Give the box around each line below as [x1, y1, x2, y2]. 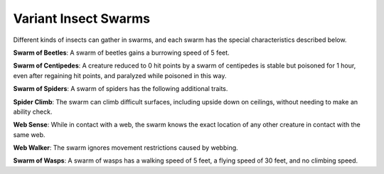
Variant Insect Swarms [13, 11, 151, 26]
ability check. [13, 107, 53, 116]
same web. [13, 130, 46, 138]
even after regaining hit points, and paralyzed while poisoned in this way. [13, 71, 227, 80]
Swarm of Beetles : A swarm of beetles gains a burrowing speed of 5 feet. [13, 48, 230, 57]
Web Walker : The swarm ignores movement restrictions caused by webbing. [13, 143, 238, 152]
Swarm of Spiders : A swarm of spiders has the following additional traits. [13, 85, 228, 93]
